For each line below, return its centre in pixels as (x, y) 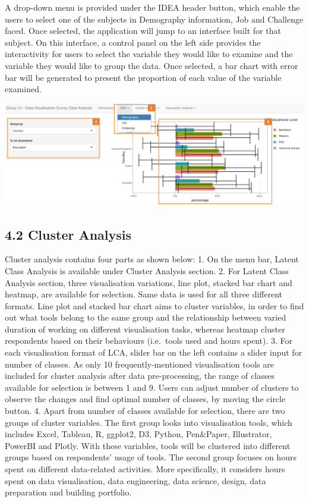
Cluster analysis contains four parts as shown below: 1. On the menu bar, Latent (152, 259)
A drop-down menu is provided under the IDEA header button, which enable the (152, 7)
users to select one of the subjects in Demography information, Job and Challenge (154, 19)
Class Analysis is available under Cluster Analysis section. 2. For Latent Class (147, 270)
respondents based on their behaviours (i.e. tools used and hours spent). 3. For (149, 341)
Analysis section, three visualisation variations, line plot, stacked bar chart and (149, 282)
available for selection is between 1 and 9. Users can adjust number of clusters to (152, 387)
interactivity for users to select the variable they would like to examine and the (149, 54)
